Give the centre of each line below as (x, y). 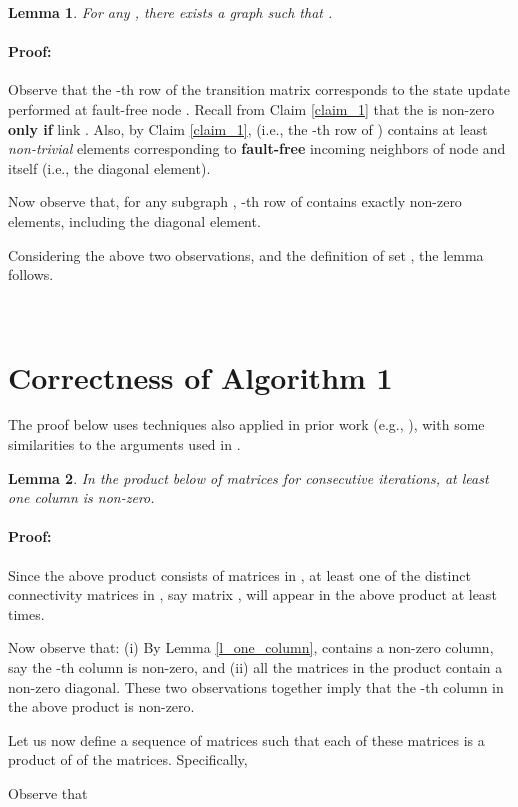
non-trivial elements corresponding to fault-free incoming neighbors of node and (257, 148)
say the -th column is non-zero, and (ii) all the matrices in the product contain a (255, 667)
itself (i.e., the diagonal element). (109, 167)
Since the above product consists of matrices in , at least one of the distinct (239, 574)
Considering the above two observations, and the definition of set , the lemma (246, 254)
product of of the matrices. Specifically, (128, 759)
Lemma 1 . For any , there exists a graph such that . (170, 12)
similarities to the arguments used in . (124, 444)
